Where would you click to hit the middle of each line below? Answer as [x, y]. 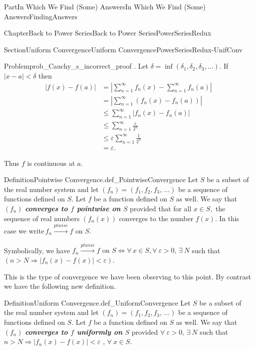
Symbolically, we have [37, 250]
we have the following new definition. [60, 286]
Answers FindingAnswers [41, 16]
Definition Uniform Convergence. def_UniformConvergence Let [97, 302]
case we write [24, 231]
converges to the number [156, 218]
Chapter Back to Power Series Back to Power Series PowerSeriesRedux [108, 33]
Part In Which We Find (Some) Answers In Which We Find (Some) [105, 6]
